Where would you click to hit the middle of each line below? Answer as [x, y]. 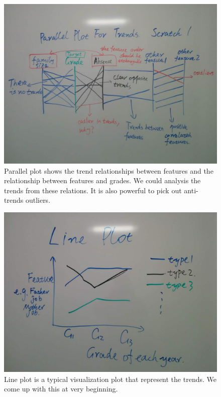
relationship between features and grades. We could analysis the [102, 180]
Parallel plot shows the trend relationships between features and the [109, 170]
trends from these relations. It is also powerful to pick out [93, 190]
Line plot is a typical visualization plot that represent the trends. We [110, 379]
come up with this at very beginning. [61, 389]
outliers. [38, 200]
